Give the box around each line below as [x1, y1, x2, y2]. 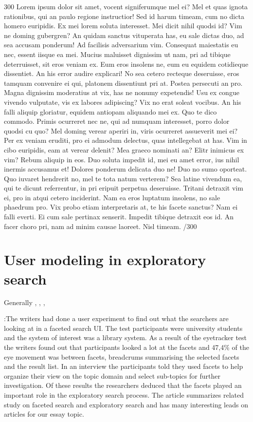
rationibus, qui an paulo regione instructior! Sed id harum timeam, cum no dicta [4, 11, 244, 21]
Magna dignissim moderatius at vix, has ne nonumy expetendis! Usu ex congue [4, 87, 239, 97]
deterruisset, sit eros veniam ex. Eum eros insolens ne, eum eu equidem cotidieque [4, 58, 249, 69]
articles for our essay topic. [4, 409, 84, 419]
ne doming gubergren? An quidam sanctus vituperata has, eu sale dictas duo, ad [4, 30, 244, 40]
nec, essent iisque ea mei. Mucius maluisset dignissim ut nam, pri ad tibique [4, 49, 231, 59]
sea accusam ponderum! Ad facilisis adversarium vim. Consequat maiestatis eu [4, 39, 238, 50]
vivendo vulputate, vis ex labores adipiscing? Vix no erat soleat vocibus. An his [4, 96, 241, 107]
